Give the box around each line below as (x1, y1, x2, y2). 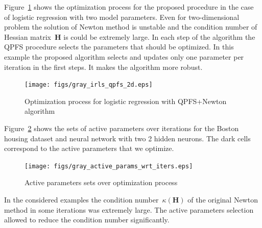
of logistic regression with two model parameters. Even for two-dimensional (4, 11, 240, 22)
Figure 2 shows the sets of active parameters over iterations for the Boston (4, 123, 239, 133)
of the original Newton (187, 194, 258, 205)
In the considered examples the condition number (4, 194, 159, 205)
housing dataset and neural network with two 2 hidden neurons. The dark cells (4, 133, 251, 143)
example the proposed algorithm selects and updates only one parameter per (4, 51, 244, 62)
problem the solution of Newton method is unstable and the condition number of (4, 21, 257, 32)
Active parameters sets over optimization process (25, 177, 178, 188)
